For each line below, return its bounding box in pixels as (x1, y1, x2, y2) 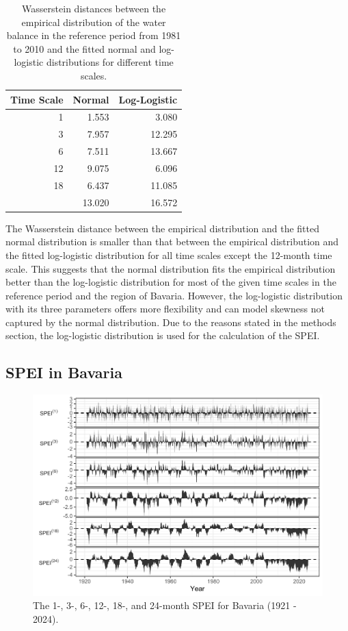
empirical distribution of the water (21, 14, 166, 29)
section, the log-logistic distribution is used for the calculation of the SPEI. (5, 328, 320, 343)
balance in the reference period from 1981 (6, 28, 181, 42)
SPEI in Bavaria (5, 362, 122, 383)
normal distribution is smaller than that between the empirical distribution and (5, 234, 339, 249)
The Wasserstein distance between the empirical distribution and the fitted (5, 221, 320, 235)
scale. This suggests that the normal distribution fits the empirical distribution (5, 261, 336, 275)
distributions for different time (46, 55, 174, 69)
